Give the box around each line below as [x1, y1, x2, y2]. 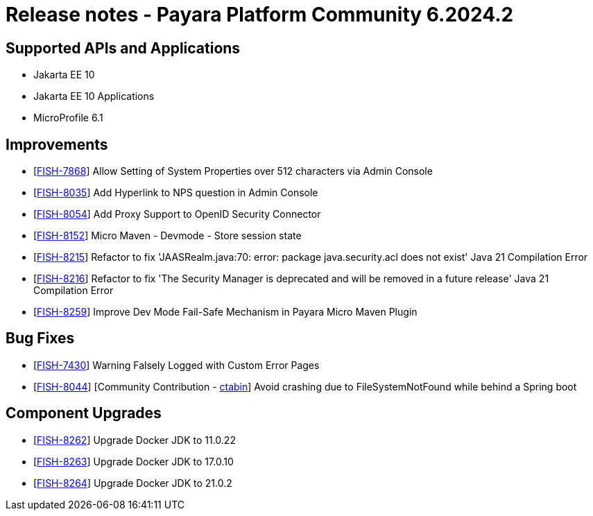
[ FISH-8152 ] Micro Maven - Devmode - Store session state [33, 230, 302, 242]
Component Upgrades [6, 404, 162, 422]
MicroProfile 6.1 [33, 112, 103, 124]
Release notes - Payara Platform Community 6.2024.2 [6, 3, 514, 26]
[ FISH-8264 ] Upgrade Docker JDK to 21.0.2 [33, 476, 232, 489]
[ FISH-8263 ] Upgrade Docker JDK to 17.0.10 [33, 455, 234, 467]
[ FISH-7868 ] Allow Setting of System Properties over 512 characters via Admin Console [33, 165, 433, 178]
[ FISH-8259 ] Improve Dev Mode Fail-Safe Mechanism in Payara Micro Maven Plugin [33, 306, 418, 318]
